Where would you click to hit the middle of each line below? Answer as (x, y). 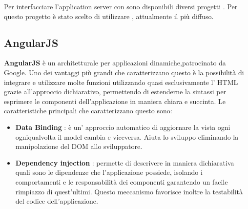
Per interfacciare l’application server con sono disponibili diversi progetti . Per (121, 6)
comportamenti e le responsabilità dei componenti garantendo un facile (122, 181)
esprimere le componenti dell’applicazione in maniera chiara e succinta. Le (115, 101)
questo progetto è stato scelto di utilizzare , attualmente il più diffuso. (109, 16)
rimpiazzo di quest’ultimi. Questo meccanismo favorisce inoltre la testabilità (129, 191)
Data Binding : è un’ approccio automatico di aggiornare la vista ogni (123, 127)
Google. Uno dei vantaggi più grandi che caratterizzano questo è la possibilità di (124, 72)
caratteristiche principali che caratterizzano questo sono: (88, 111)
